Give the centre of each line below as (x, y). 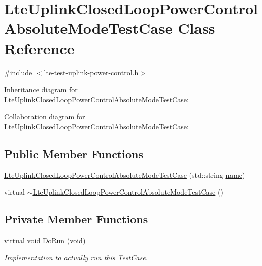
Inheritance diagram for (41, 89)
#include (18, 72)
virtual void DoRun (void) (45, 240)
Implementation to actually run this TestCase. (76, 257)
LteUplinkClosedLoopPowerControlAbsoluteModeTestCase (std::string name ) (125, 175)
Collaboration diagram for (45, 116)
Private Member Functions (76, 219)
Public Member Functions (74, 153)
